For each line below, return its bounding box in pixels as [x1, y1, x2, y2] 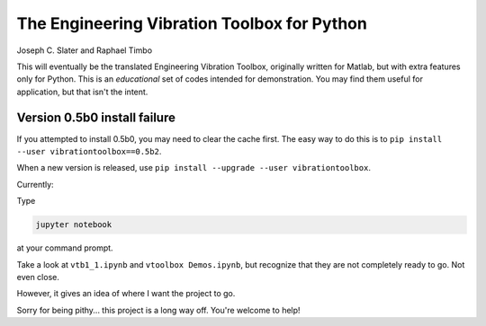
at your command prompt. [16, 242, 113, 253]
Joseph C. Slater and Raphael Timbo [16, 45, 153, 56]
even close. [16, 271, 60, 282]
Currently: [16, 179, 54, 189]
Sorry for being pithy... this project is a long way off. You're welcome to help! [16, 304, 301, 315]
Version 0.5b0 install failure [16, 110, 175, 125]
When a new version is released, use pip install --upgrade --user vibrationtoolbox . [16, 163, 371, 173]
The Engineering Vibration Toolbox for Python [16, 13, 368, 33]
